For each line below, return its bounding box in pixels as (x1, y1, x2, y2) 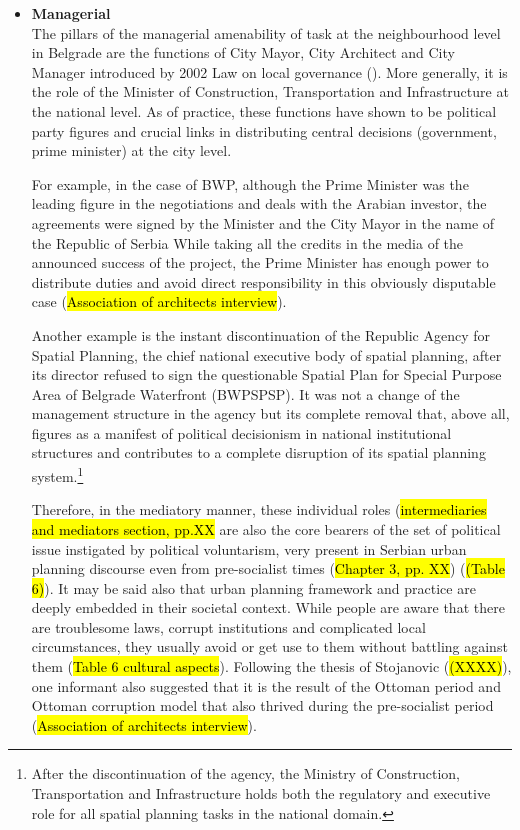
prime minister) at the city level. (31, 140, 232, 161)
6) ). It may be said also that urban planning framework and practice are (31, 577, 476, 598)
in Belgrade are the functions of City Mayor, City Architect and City (31, 42, 455, 63)
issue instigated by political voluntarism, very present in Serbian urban (31, 538, 467, 559)
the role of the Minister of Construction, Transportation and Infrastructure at (31, 81, 509, 102)
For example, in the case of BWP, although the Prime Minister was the (31, 173, 469, 194)
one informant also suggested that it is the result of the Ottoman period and (31, 675, 501, 696)
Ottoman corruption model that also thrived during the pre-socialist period (31, 695, 494, 716)
